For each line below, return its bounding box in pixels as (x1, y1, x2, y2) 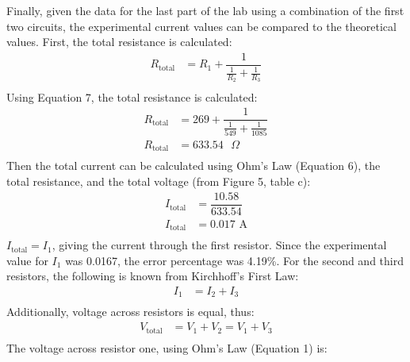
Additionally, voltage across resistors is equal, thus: (6, 303, 255, 320)
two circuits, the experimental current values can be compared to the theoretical (6, 17, 397, 34)
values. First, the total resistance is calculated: (6, 33, 232, 50)
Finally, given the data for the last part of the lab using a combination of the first (6, 2, 404, 18)
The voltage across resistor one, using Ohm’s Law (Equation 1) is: (6, 339, 328, 356)
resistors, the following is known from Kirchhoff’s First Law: (6, 268, 299, 284)
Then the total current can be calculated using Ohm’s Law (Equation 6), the (6, 157, 381, 174)
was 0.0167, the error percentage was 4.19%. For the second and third (65, 252, 404, 268)
